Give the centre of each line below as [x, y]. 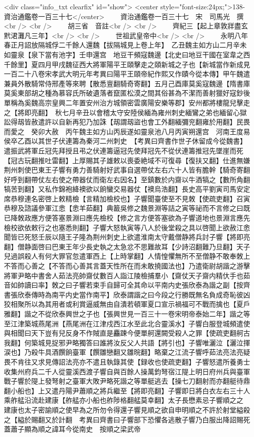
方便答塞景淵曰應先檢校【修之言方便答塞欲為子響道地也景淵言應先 [144, 218]
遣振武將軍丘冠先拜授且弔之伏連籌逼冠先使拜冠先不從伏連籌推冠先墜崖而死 [124, 150]
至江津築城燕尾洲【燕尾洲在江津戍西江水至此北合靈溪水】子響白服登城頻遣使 [127, 323]
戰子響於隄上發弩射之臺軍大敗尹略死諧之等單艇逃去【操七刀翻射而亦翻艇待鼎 [127, 381]
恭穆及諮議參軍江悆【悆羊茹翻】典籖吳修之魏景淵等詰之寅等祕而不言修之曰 [124, 208]
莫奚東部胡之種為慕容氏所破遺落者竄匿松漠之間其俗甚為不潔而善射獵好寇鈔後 [127, 93]
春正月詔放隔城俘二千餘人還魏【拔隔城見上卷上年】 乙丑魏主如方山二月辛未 [125, 45]
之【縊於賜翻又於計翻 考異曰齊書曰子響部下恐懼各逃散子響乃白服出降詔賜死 [127, 419]
